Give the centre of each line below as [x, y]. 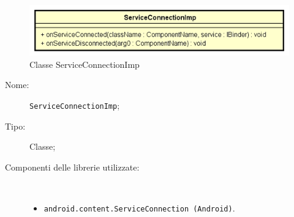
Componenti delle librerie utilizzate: [72, 167]
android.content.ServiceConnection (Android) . [139, 208]
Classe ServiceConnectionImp [85, 64]
